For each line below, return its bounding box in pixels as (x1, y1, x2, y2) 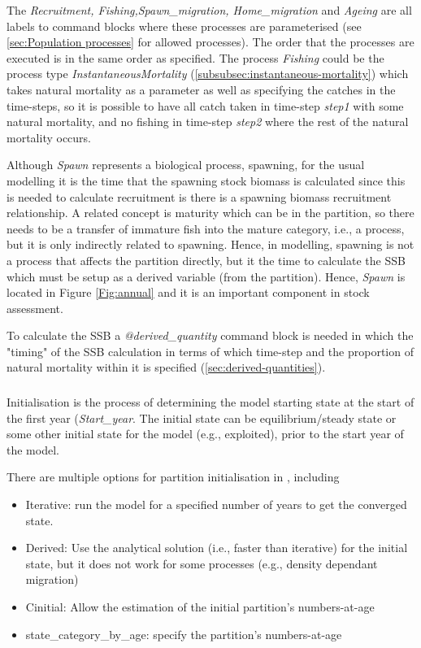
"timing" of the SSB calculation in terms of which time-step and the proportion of (7, 342, 414, 359)
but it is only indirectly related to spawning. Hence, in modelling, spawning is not (7, 236, 414, 253)
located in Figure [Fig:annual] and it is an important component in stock (7, 284, 370, 301)
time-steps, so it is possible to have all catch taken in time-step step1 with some (7, 97, 404, 114)
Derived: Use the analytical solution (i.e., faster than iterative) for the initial (25, 539, 408, 556)
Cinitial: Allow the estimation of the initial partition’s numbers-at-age (25, 598, 375, 615)
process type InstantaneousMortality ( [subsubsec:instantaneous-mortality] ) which (7, 65, 409, 82)
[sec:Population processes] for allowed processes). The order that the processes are (7, 33, 414, 50)
